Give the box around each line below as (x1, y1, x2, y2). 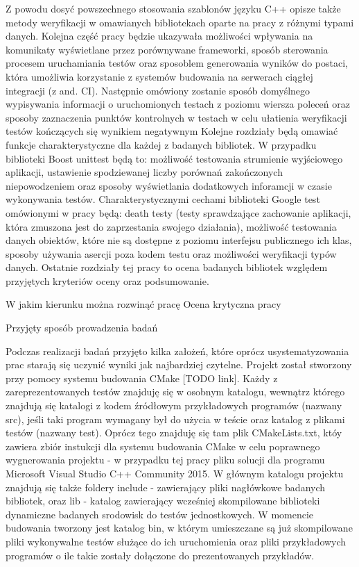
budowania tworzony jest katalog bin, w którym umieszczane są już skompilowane (6, 520, 353, 535)
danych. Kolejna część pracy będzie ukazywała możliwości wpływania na (6, 28, 313, 43)
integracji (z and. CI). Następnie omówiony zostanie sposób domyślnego (6, 83, 310, 97)
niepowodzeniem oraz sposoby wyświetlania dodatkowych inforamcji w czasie (6, 178, 332, 192)
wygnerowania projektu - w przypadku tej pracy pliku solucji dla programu (6, 452, 325, 467)
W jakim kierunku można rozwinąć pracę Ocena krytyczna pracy (6, 297, 281, 311)
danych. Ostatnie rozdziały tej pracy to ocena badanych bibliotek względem (6, 260, 328, 274)
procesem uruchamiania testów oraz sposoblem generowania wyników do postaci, (6, 56, 349, 70)
